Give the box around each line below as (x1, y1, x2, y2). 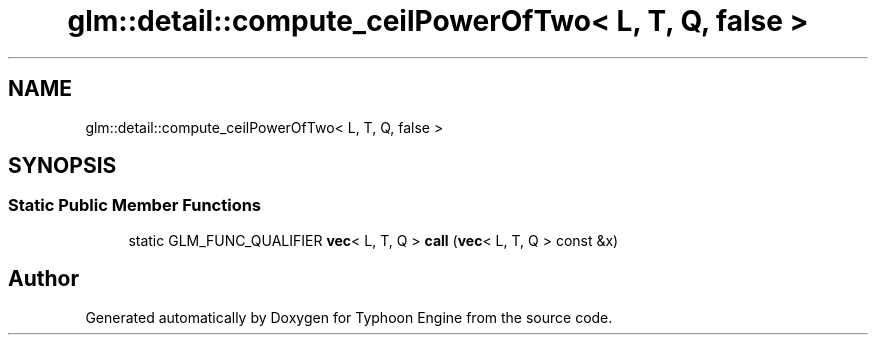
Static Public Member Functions (8, 195, 262, 216)
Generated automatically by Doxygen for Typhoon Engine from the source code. (85, 308, 613, 326)
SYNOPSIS (8, 153, 117, 179)
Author (8, 266, 79, 292)
